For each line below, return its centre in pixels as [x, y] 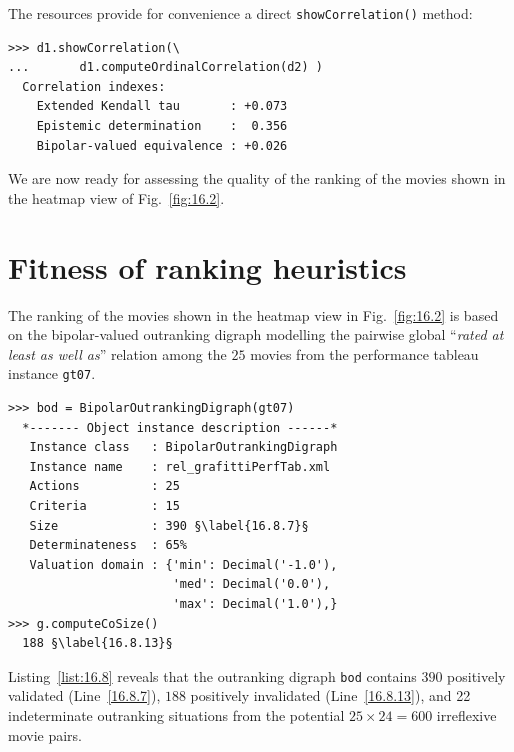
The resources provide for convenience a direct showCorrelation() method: [240, 13]
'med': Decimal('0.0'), [251, 584]
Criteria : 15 [104, 505]
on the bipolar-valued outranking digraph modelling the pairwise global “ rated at [256, 334]
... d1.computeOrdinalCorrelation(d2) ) [165, 67]
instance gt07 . [52, 373]
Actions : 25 [104, 486]
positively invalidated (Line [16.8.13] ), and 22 [330, 695]
